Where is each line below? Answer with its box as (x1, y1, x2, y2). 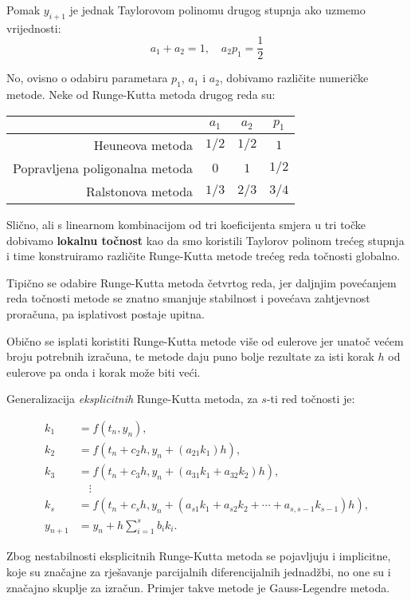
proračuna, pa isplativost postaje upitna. (6, 306, 205, 322)
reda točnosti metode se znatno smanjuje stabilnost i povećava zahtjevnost (6, 290, 370, 306)
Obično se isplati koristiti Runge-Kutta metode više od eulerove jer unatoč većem (6, 332, 404, 349)
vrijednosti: (6, 19, 61, 36)
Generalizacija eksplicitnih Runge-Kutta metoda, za (6, 390, 258, 407)
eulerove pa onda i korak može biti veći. (6, 363, 201, 380)
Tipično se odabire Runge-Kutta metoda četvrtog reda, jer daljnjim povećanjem (6, 274, 397, 291)
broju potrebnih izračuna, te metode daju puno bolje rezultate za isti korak (6, 348, 374, 365)
